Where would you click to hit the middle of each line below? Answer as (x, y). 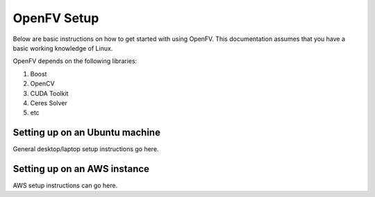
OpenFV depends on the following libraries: (75, 61)
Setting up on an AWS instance (81, 169)
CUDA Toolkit (49, 93)
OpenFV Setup (56, 18)
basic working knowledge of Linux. (63, 48)
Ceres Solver (49, 103)
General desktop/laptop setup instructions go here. (86, 149)
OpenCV (42, 84)
